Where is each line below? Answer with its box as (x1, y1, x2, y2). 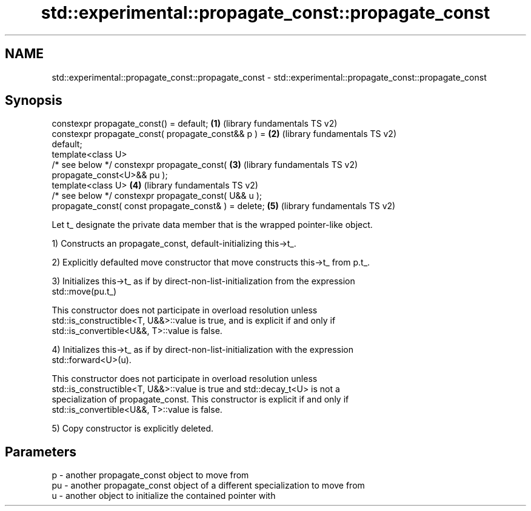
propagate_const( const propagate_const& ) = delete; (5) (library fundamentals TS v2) (52, 201, 396, 212)
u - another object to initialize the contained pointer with (52, 490, 276, 501)
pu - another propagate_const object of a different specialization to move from (52, 480, 365, 491)
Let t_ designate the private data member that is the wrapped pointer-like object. (52, 219, 373, 230)
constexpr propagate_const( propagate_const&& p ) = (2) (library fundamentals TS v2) (52, 129, 396, 139)
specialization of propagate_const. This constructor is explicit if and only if (52, 394, 349, 405)
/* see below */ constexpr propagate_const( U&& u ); (52, 190, 262, 201)
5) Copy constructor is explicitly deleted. (52, 423, 213, 434)
